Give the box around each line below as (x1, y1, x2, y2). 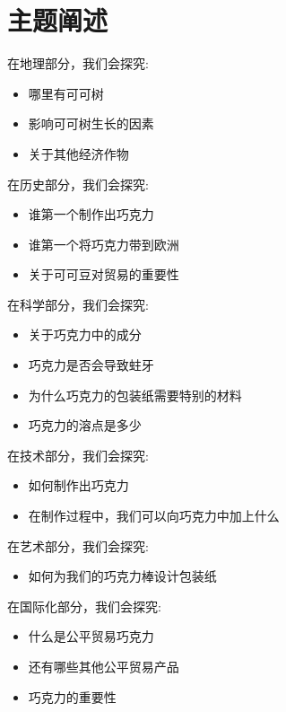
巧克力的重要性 (28, 687, 117, 706)
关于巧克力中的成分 (28, 325, 142, 344)
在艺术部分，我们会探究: (7, 536, 149, 555)
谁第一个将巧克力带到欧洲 (28, 234, 179, 253)
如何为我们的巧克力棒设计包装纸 (28, 567, 217, 585)
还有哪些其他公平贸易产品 (28, 657, 179, 675)
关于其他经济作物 (28, 144, 129, 163)
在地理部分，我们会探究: (7, 54, 149, 73)
